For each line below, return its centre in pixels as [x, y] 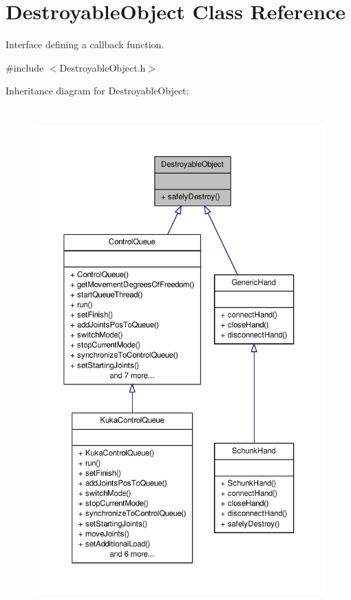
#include [25, 67]
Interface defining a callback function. [85, 44]
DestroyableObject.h [103, 67]
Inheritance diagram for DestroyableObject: [97, 91]
